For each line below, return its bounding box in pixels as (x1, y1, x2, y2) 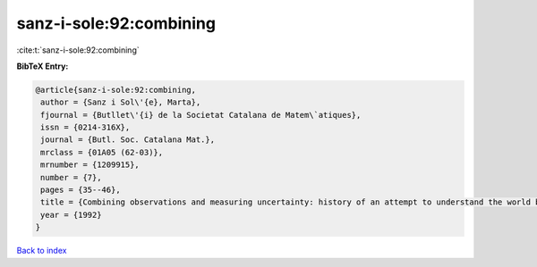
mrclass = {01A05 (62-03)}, (40, 147, 164, 157)
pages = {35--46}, (40, 185, 121, 196)
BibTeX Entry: (16, 61, 69, 71)
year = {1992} (40, 210, 102, 220)
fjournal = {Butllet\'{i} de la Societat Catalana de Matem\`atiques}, (40, 110, 362, 120)
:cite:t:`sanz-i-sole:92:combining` (16, 45, 140, 55)
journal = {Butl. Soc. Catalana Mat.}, (40, 135, 215, 145)
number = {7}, (40, 172, 102, 182)
